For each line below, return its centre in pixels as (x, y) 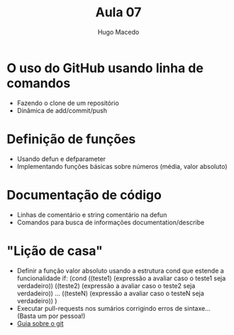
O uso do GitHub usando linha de (105, 68)
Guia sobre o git (40, 323)
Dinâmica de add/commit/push (62, 110)
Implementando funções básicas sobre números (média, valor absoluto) (122, 166)
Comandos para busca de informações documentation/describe (111, 222)
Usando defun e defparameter (61, 159)
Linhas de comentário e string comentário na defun (92, 214)
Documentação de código (84, 195)
